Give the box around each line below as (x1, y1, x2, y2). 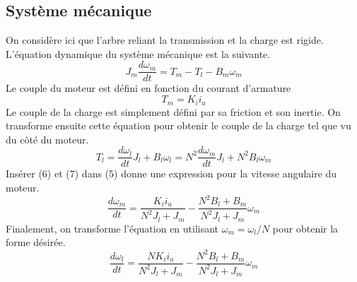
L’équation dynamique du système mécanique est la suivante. (6, 46, 271, 61)
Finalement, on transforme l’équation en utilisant (6, 221, 219, 235)
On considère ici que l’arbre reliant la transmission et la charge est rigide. (6, 33, 324, 47)
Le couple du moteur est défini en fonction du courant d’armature (6, 81, 291, 95)
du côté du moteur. (6, 131, 89, 146)
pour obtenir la (272, 221, 339, 235)
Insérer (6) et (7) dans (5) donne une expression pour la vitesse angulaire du (6, 166, 337, 181)
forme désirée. (6, 235, 66, 249)
